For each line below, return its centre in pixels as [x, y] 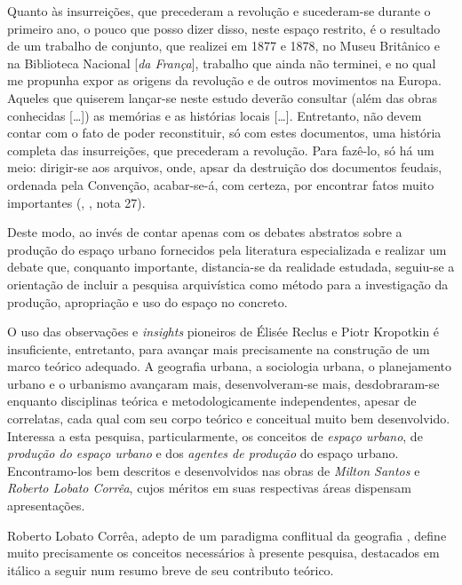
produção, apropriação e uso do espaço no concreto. [147, 301]
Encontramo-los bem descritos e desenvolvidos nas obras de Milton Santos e [214, 470]
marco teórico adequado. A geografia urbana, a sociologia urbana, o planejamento [230, 366]
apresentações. [46, 506]
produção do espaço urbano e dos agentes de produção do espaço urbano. [203, 453]
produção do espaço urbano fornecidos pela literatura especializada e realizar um [227, 249]
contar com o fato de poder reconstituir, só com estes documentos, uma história [224, 133]
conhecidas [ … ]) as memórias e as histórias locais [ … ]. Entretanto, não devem [215, 115]
